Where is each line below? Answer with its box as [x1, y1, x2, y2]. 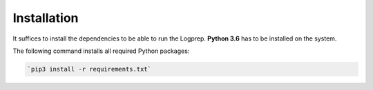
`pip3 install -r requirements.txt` [27, 65, 152, 73]
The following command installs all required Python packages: [12, 47, 190, 55]
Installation [12, 10, 79, 25]
